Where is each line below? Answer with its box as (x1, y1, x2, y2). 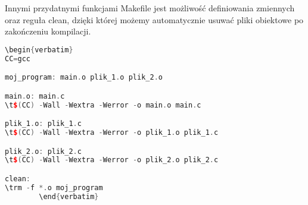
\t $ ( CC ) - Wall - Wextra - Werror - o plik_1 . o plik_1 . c (5, 128, 219, 137)
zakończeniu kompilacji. (5, 25, 91, 37)
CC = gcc (5, 54, 30, 63)
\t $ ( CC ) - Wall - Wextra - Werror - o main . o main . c (5, 100, 201, 109)
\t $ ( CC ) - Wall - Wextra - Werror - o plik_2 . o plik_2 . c (5, 156, 219, 165)
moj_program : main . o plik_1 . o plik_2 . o (5, 73, 163, 82)
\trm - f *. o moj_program (5, 183, 103, 192)
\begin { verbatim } (5, 45, 73, 54)
